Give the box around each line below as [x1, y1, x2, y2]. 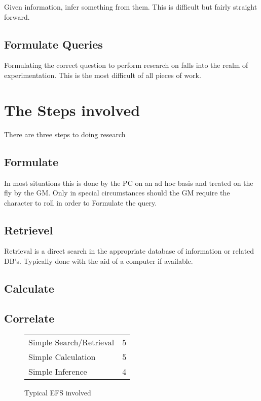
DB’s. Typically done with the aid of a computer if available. [4, 256, 193, 266]
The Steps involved [4, 99, 140, 120]
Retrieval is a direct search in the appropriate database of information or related [4, 246, 254, 256]
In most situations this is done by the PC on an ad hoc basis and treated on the [4, 177, 253, 188]
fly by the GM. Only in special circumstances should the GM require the [4, 187, 230, 198]
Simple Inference [28, 365, 87, 377]
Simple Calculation [28, 350, 96, 363]
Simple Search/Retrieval [28, 336, 115, 348]
